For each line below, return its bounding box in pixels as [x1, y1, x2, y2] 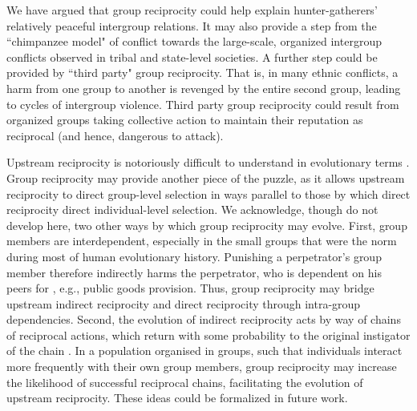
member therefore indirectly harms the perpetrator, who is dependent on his [6, 264, 383, 280]
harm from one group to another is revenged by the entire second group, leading [6, 79, 401, 96]
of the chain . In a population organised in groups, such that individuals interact [6, 342, 403, 359]
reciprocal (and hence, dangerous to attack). [6, 127, 224, 143]
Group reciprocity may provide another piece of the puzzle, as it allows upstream [6, 169, 405, 186]
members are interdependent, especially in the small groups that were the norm [6, 232, 397, 249]
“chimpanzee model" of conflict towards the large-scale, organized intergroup [6, 33, 382, 50]
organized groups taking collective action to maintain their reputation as [6, 111, 363, 128]
